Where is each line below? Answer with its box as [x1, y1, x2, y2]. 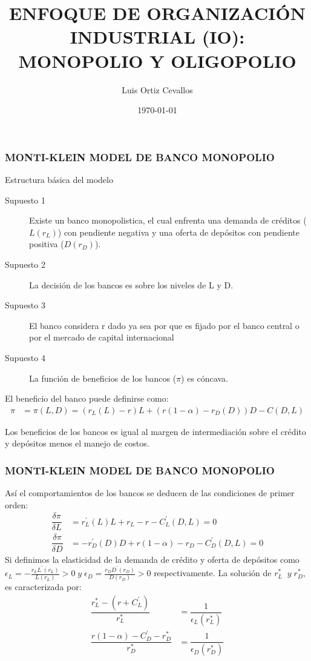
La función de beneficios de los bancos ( [29, 371, 177, 384]
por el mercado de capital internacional [29, 331, 174, 344]
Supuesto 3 [5, 299, 45, 311]
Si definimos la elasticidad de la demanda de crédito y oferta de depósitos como [5, 553, 300, 565]
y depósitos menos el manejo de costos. [5, 437, 149, 450]
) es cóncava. [181, 371, 228, 384]
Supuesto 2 [5, 257, 45, 270]
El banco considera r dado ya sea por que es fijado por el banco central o [29, 319, 300, 331]
